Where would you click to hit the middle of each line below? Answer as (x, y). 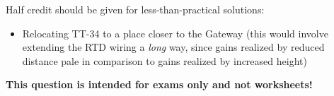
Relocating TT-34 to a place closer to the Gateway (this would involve (175, 33)
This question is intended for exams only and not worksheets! (159, 84)
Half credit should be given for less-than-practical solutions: (135, 9)
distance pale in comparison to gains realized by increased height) (165, 60)
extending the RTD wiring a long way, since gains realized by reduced (173, 47)
